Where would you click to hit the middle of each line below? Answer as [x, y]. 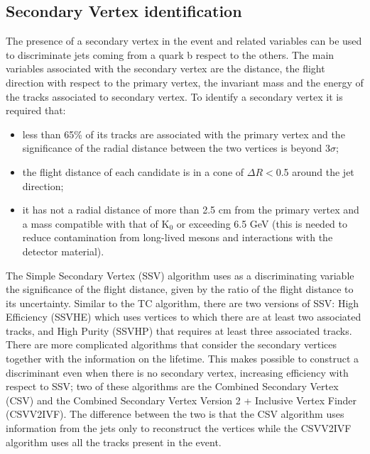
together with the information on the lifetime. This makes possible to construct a [183, 359]
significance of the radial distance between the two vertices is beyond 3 [176, 148]
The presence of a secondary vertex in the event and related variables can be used [184, 41]
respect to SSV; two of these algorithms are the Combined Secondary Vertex [172, 386]
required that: [36, 110]
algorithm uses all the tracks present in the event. [114, 442]
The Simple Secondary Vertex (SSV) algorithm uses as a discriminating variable [180, 275]
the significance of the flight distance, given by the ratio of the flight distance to [180, 289]
